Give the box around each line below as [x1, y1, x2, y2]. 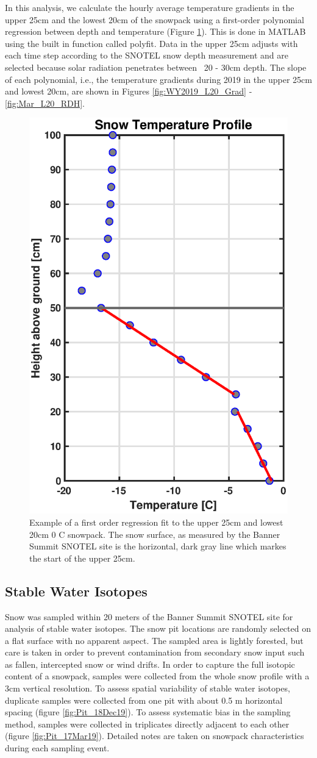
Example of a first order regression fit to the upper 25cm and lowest [29, 515, 283, 528]
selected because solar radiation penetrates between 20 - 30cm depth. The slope [5, 60, 307, 73]
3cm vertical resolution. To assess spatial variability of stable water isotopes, [5, 682, 290, 695]
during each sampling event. [5, 742, 110, 754]
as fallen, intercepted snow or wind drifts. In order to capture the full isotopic [5, 657, 295, 670]
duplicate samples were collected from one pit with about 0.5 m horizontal [5, 693, 283, 706]
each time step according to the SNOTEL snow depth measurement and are [5, 49, 289, 62]
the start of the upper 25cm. [29, 551, 135, 564]
